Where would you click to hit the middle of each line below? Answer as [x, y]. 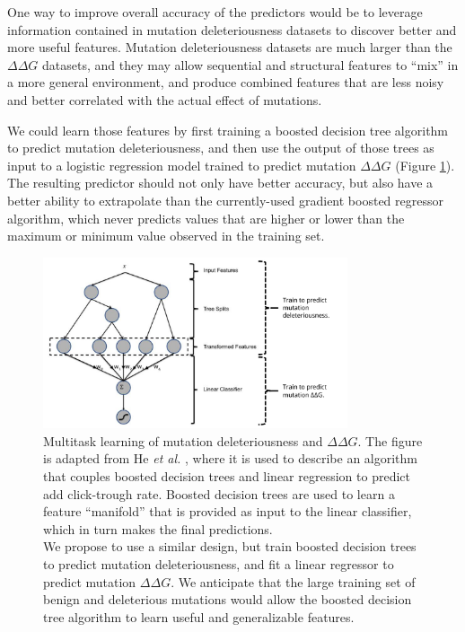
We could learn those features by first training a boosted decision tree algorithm [228, 130]
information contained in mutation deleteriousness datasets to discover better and [232, 29]
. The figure [390, 440]
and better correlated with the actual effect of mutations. [165, 99]
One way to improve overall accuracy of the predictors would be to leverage [215, 12]
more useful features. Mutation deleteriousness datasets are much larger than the [230, 47]
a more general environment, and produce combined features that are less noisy [226, 82]
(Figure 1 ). [425, 165]
